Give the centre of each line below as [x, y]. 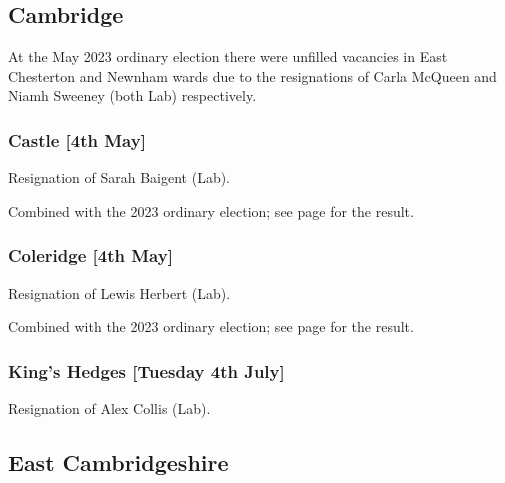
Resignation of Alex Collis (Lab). [109, 408]
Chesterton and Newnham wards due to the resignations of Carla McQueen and [252, 75]
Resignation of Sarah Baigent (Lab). [119, 177]
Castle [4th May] [77, 139]
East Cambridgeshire [118, 462]
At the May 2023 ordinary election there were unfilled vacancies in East [228, 56]
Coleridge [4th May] [90, 255]
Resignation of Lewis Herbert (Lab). [119, 292]
